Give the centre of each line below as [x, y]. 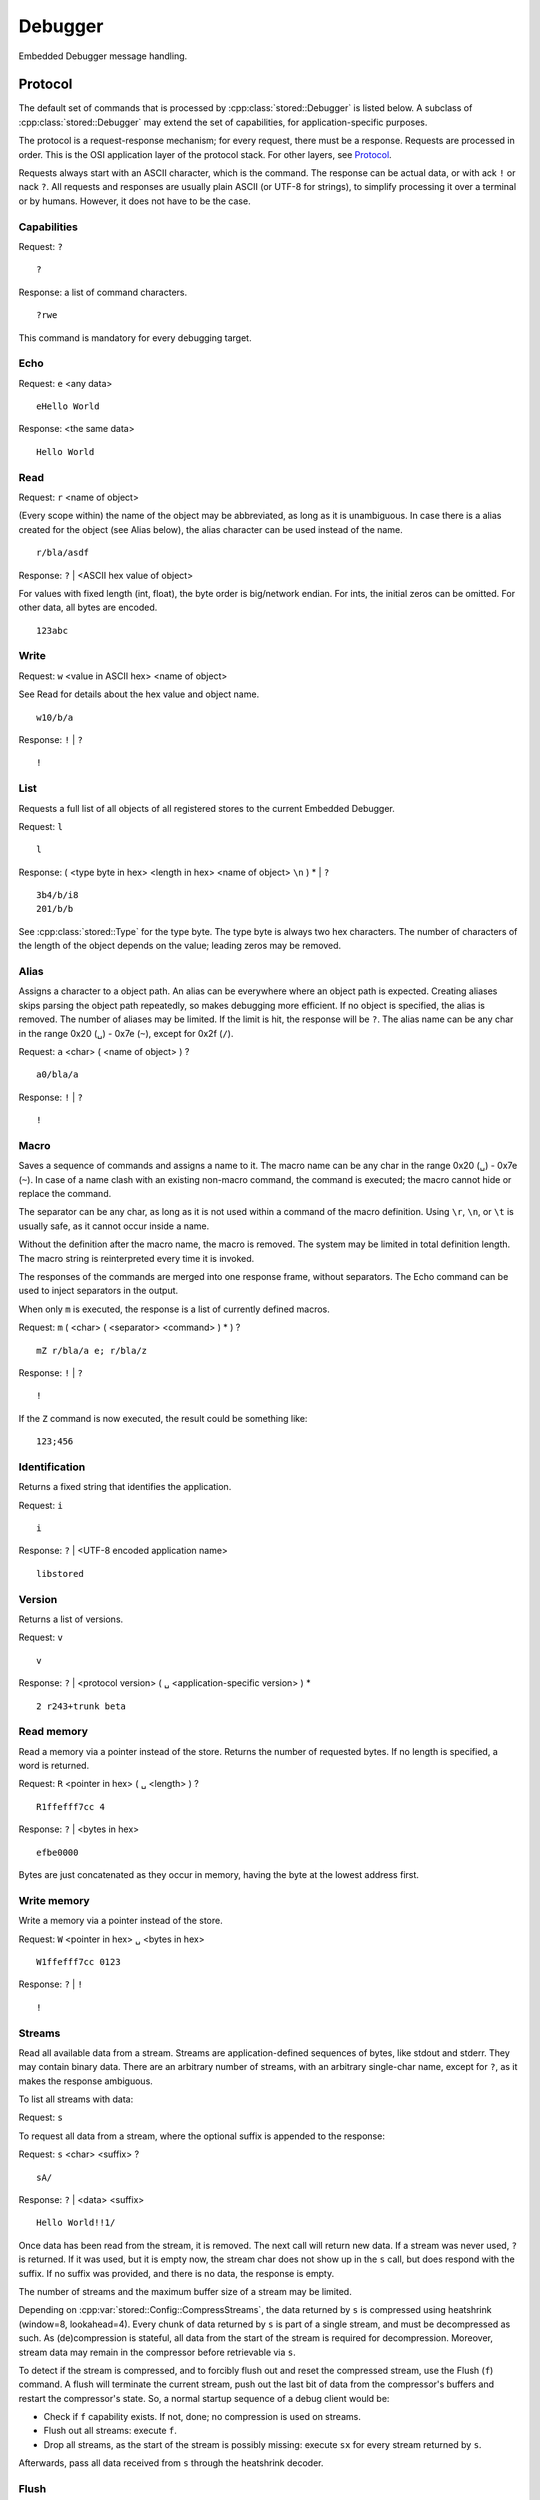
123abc [52, 630]
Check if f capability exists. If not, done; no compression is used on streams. [202, 2417]
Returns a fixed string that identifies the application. [125, 1487]
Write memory [54, 1900]
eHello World [68, 406]
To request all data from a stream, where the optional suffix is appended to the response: [201, 2136]
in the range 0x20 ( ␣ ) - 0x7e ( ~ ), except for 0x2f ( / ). [126, 1033]
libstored [60, 1573]
